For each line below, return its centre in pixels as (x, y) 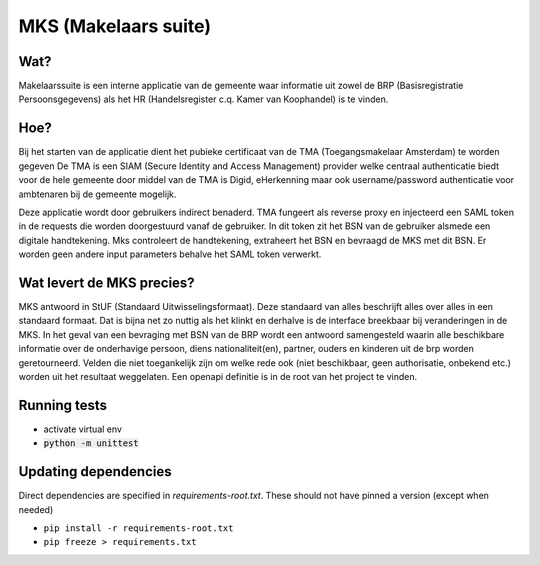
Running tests (63, 405)
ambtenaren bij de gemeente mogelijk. (97, 194)
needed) (36, 509)
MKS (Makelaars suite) (115, 26)
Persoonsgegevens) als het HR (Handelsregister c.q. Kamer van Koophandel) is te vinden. (203, 99)
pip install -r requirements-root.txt (138, 528)
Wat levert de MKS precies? (106, 282)
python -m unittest (91, 443)
